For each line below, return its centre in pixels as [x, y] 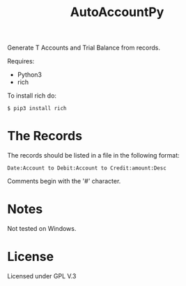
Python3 [29, 75]
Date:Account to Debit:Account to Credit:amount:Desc [87, 168]
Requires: [21, 61]
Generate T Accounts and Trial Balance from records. [84, 48]
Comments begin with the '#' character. [64, 181]
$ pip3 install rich [37, 109]
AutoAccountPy [117, 12]
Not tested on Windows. [42, 229]
